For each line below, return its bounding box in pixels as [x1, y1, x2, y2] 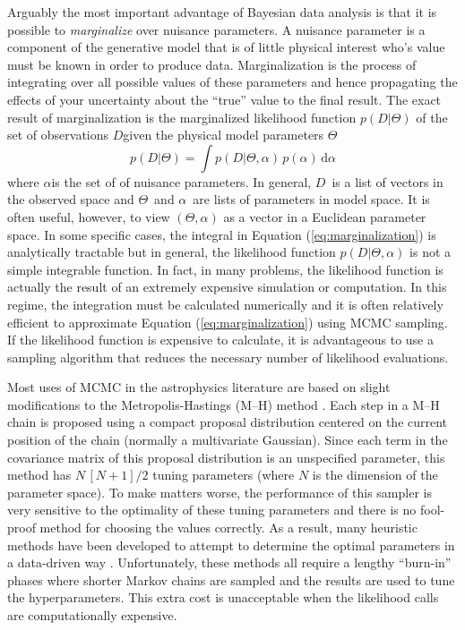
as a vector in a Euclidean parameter [223, 207, 426, 226]
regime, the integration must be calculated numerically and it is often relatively [7, 294, 443, 313]
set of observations [7, 125, 109, 144]
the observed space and [7, 190, 134, 209]
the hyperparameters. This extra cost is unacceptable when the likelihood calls [7, 588, 439, 607]
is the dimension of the [312, 465, 438, 484]
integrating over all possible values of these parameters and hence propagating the [7, 72, 458, 91]
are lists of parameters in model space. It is [193, 190, 430, 209]
